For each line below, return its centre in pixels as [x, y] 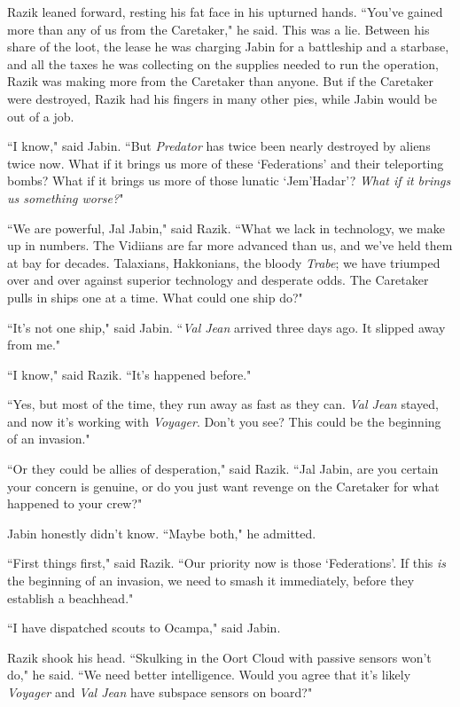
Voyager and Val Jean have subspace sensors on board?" [160, 692]
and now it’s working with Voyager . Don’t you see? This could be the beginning [224, 421]
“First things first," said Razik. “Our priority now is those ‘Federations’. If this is [227, 563]
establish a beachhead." [70, 597]
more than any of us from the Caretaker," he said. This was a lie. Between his [218, 29]
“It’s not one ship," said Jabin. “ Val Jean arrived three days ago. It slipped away [226, 327]
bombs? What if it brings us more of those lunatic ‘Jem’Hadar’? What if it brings [229, 181]
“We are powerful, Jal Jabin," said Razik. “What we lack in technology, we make [226, 228]
